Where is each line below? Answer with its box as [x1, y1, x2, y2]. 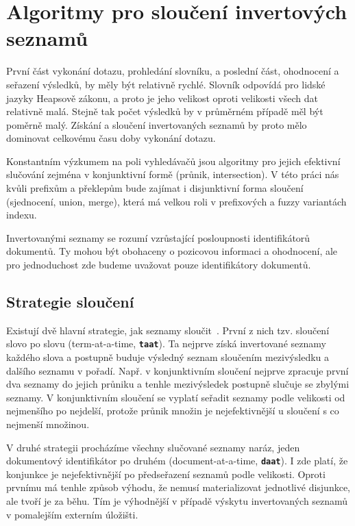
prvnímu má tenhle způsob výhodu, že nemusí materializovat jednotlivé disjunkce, [6, 480, 350, 494]
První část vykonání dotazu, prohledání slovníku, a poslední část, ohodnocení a [6, 64, 339, 78]
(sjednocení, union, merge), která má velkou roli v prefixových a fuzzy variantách [6, 194, 347, 208]
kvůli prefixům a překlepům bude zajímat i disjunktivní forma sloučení [6, 181, 304, 195]
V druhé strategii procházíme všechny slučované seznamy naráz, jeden [6, 440, 300, 454]
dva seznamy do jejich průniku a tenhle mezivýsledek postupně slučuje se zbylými [6, 377, 350, 391]
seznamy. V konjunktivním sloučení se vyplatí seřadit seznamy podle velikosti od [6, 390, 345, 404]
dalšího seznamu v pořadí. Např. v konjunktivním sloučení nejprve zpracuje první [6, 363, 349, 377]
